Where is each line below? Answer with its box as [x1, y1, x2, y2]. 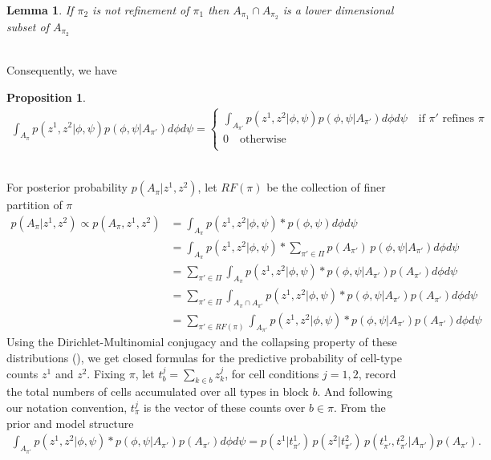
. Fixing [87, 365, 125, 381]
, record [358, 365, 396, 381]
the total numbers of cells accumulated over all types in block [6, 383, 309, 400]
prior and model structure [6, 414, 134, 431]
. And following [317, 383, 393, 400]
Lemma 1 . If [6, 2, 74, 18]
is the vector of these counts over [143, 398, 306, 415]
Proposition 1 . [6, 88, 86, 105]
